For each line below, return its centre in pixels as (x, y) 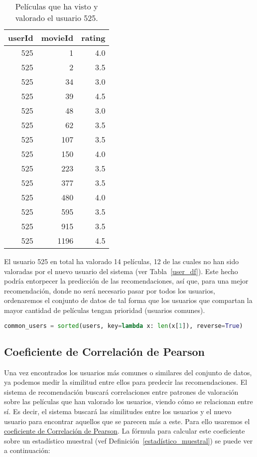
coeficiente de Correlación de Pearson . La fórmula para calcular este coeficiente (125, 431)
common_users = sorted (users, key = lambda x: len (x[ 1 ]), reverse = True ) (124, 326)
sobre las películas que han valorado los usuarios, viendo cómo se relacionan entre (128, 401)
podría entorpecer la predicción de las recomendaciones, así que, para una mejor (126, 281)
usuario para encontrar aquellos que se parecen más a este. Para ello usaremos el (127, 421)
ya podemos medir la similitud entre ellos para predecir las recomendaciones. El (126, 382)
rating (93, 38)
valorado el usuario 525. (57, 18)
